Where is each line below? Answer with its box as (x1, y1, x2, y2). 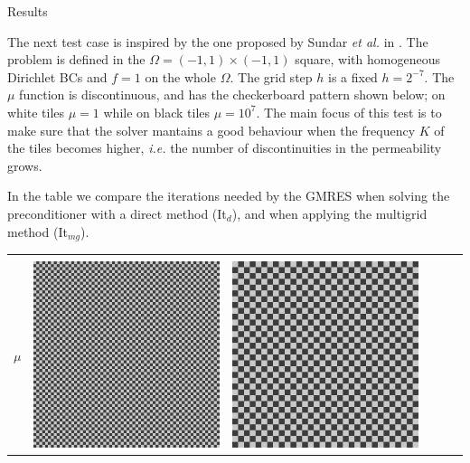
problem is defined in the (7, 50, 146, 69)
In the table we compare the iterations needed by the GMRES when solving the (7, 186, 450, 205)
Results (7, 2, 48, 20)
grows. (7, 156, 42, 175)
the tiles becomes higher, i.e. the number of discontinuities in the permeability (7, 138, 442, 157)
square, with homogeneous (295, 50, 440, 69)
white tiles (7, 102, 65, 121)
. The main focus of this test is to (256, 102, 442, 121)
